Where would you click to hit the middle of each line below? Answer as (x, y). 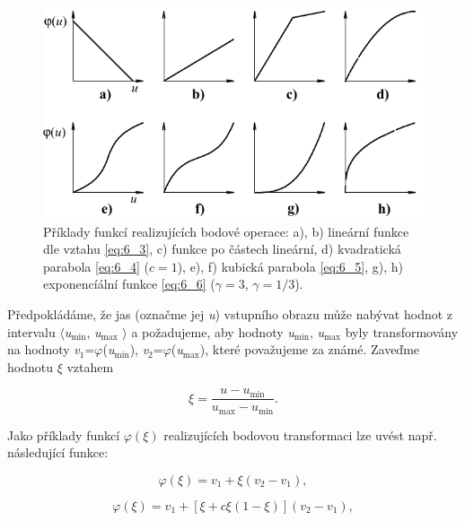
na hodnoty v (44, 349)
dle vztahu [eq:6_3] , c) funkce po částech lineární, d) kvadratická (222, 249)
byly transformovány (402, 331)
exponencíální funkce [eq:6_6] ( (129, 284)
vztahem (90, 366)
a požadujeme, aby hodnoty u (213, 331)
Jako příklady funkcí (64, 434)
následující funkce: (58, 452)
